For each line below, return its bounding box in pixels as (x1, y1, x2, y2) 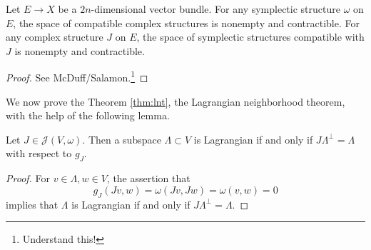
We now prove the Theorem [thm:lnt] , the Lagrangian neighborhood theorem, (6, 94, 345, 109)
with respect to (6, 146, 72, 161)
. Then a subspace (82, 131, 161, 146)
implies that (6, 196, 59, 211)
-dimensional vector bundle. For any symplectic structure (91, 1, 340, 16)
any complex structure (6, 29, 103, 44)
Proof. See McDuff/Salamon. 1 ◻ (6, 68, 148, 85)
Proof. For (6, 171, 51, 186)
